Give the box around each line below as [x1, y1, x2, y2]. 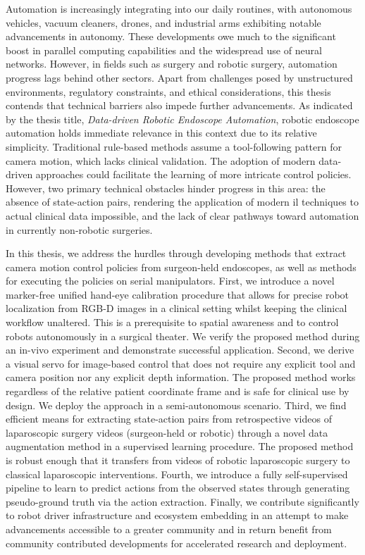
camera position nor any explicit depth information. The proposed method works [6, 370, 356, 385]
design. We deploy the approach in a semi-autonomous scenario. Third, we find [6, 397, 347, 412]
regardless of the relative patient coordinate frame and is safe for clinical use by [6, 384, 349, 399]
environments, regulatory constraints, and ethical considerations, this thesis [6, 84, 331, 99]
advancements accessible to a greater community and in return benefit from [6, 521, 332, 536]
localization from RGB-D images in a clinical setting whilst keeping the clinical [6, 301, 347, 316]
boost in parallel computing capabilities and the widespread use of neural [6, 42, 322, 57]
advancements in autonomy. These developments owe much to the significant [6, 29, 336, 44]
